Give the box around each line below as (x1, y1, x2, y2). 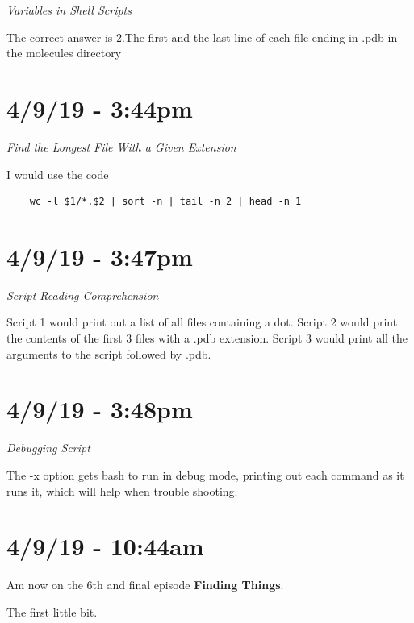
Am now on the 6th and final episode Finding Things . (6, 576, 284, 593)
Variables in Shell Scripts (6, 2, 132, 18)
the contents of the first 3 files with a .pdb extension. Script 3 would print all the (6, 330, 408, 346)
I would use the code (6, 165, 109, 182)
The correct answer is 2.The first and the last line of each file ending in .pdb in (6, 28, 398, 45)
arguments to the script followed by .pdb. (6, 345, 211, 362)
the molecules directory (6, 44, 122, 61)
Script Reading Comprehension (6, 286, 159, 303)
